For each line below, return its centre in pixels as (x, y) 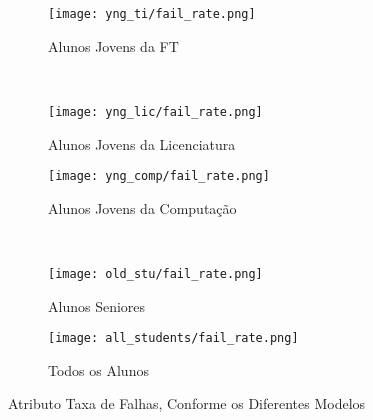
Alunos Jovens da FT (113, 45)
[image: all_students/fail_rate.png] (173, 338)
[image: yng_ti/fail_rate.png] (152, 14)
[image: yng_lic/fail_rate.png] (155, 111)
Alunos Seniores (97, 305)
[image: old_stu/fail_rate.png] (155, 273)
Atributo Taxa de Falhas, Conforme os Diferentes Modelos (187, 403)
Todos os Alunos (98, 369)
